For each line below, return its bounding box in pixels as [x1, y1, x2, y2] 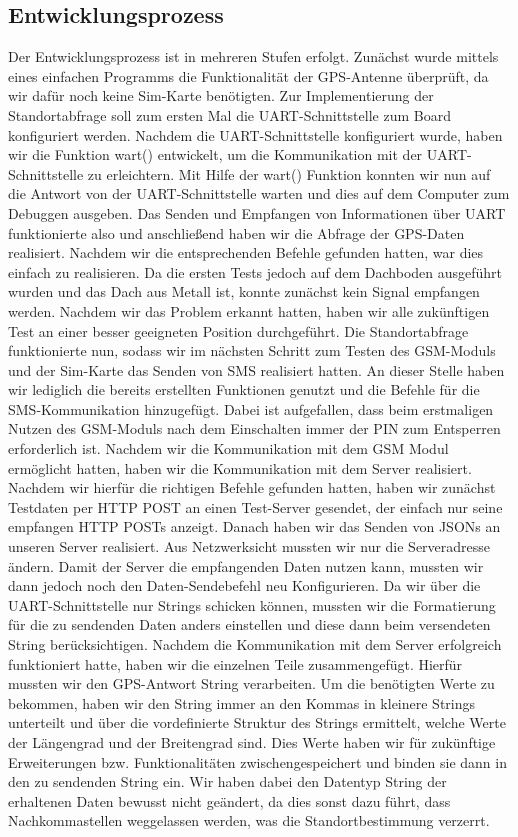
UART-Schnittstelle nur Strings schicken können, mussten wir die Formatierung [8, 594, 496, 615]
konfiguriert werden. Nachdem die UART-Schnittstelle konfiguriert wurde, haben [8, 124, 503, 145]
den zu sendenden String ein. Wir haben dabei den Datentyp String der [8, 771, 447, 792]
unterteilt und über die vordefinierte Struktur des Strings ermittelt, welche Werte [8, 712, 506, 733]
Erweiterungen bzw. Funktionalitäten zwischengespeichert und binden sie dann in [8, 751, 507, 772]
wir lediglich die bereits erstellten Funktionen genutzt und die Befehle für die [8, 379, 480, 400]
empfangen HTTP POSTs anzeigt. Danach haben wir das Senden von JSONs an [8, 516, 501, 537]
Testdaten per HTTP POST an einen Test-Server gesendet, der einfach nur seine [8, 496, 503, 517]
